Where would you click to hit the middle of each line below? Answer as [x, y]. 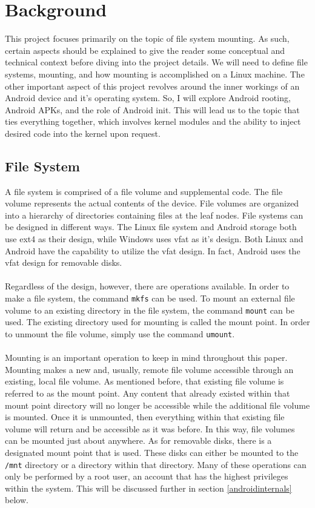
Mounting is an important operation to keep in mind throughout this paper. [146, 358]
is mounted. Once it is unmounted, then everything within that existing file [145, 417]
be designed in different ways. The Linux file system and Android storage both [151, 227]
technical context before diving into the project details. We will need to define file [156, 62]
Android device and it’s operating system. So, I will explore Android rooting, [148, 98]
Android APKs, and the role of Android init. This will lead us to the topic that [152, 109]
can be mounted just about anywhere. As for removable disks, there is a [138, 440]
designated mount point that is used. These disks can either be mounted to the [152, 452]
